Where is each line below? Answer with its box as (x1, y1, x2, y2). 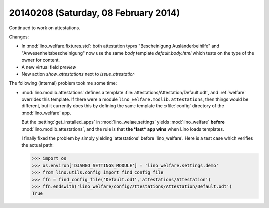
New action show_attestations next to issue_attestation (21, 71, 135, 77)
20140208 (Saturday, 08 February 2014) (9, 7, 180, 18)
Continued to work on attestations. (9, 25, 81, 31)
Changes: (9, 34, 29, 40)
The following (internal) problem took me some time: (9, 80, 117, 86)
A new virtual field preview (21, 64, 77, 70)
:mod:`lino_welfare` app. (21, 110, 71, 116)
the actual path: (21, 142, 54, 148)
